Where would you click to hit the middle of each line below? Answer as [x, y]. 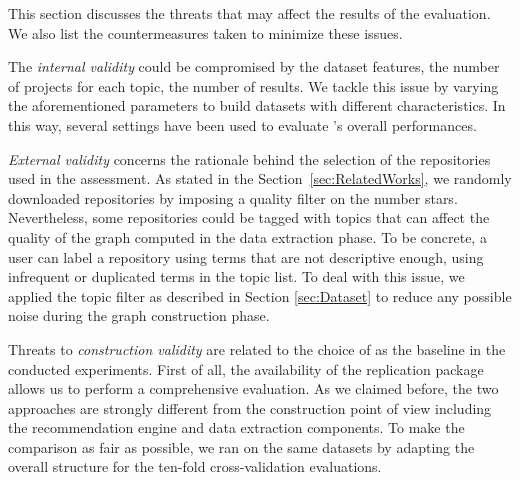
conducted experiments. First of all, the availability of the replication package [246, 368]
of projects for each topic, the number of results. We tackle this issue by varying [253, 85]
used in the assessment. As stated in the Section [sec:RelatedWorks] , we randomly [260, 178]
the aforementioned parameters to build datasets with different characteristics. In [257, 105]
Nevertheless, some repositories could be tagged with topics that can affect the [249, 217]
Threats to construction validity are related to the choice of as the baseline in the [257, 348]
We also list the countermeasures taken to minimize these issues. [205, 32]
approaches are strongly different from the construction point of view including [250, 407]
